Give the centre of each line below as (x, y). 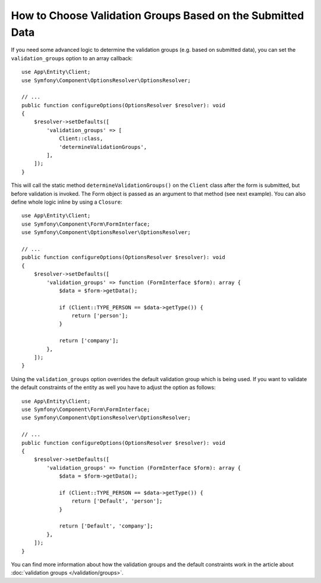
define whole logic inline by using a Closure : (67, 202)
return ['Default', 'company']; (106, 526)
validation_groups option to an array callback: (72, 58)
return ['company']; (89, 341)
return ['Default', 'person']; (117, 501)
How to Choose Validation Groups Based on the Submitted (158, 15)
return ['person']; (100, 316)
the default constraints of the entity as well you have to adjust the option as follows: (114, 388)
